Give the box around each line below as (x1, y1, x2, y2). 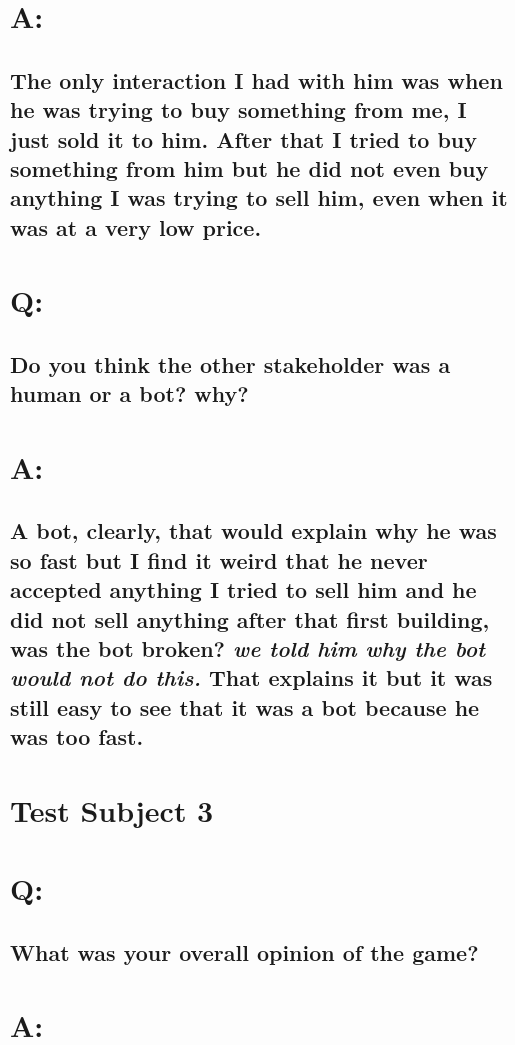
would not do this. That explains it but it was (10, 662, 493, 693)
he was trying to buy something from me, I (10, 94, 467, 125)
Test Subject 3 (10, 789, 214, 830)
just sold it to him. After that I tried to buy (10, 123, 478, 154)
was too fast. (10, 721, 144, 752)
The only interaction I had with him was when (10, 64, 503, 95)
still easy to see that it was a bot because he (10, 691, 480, 722)
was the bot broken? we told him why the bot (10, 632, 486, 663)
